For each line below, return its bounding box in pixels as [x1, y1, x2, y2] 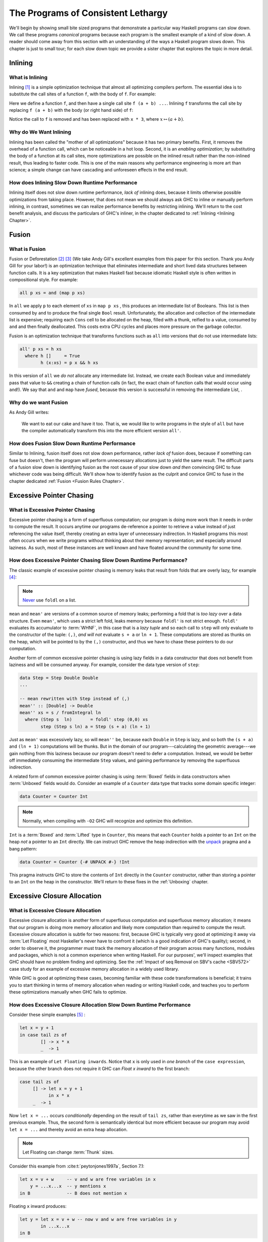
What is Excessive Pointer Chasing [9, 506, 95, 513]
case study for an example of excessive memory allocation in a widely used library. [9, 966, 179, 972]
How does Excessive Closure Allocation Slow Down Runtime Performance [9, 1001, 191, 1008]
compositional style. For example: [9, 277, 78, 283]
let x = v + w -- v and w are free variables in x [19, 1176, 156, 1182]
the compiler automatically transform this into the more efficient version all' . [21, 428, 181, 434]
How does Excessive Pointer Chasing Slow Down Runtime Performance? [9, 557, 188, 564]
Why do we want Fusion [9, 399, 68, 406]
